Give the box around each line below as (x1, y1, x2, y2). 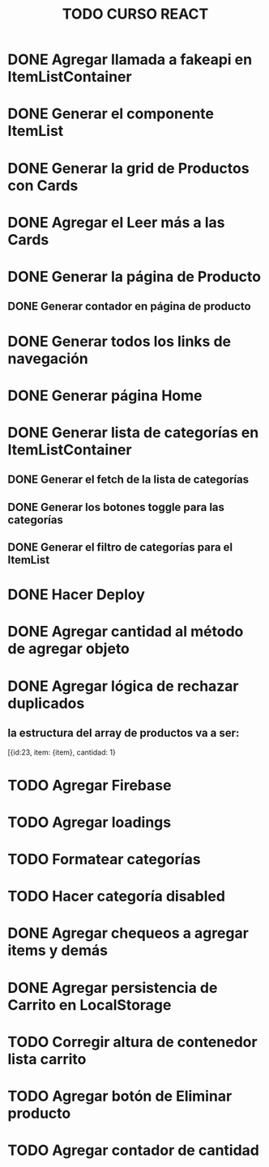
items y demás (7, 941, 109, 960)
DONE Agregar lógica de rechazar (7, 677, 240, 695)
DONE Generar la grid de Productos (7, 159, 250, 177)
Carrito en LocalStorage (7, 995, 172, 1014)
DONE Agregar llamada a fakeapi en (7, 50, 253, 69)
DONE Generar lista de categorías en (7, 423, 259, 441)
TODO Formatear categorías (7, 850, 201, 868)
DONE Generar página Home (7, 386, 203, 405)
